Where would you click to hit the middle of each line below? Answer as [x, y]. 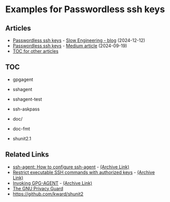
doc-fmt [21, 129]
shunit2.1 [22, 138]
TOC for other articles [35, 51]
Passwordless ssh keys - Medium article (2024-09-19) [70, 46]
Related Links [27, 154]
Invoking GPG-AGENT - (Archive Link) [52, 183]
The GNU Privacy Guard [38, 188]
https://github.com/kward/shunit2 [48, 194]
